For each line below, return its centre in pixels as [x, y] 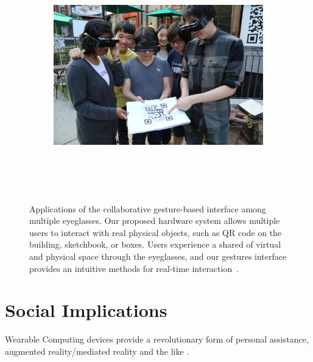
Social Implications [86, 310]
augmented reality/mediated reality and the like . [97, 351]
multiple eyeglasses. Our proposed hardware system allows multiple [155, 221]
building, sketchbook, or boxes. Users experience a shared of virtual [155, 244]
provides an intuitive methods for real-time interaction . [134, 268]
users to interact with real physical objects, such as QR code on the [156, 232]
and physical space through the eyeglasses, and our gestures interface [158, 256]
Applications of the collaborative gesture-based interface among [148, 208]
